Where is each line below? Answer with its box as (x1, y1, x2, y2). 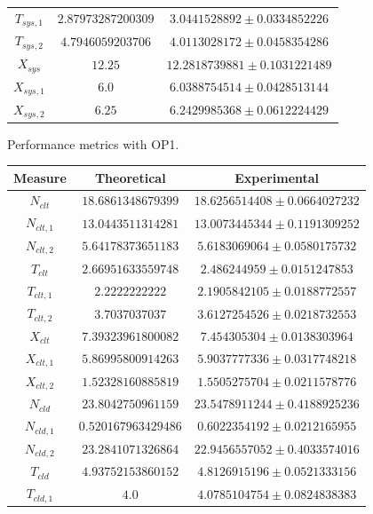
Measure (13, 168, 67, 186)
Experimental (234, 168, 320, 186)
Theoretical (94, 168, 166, 186)
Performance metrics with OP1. (7, 134, 179, 153)
